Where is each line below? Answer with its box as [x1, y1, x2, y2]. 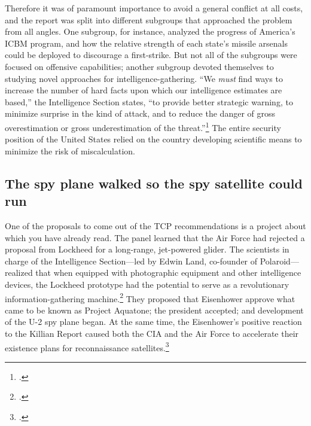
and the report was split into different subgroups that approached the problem [5, 13, 292, 26]
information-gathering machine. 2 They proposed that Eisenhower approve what [5, 290, 295, 305]
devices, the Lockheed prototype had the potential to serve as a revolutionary [5, 278, 289, 290]
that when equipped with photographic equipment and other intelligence [35, 266, 301, 279]
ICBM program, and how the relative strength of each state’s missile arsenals [5, 36, 288, 49]
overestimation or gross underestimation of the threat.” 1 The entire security [5, 119, 281, 133]
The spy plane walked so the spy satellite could [5, 174, 303, 192]
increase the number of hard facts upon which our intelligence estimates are [5, 84, 282, 96]
